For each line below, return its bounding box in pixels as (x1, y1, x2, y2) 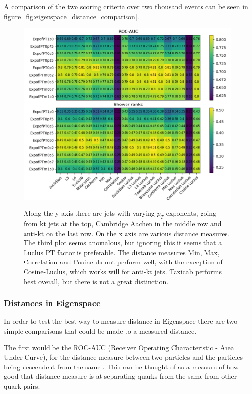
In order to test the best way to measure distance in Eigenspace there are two (4, 316, 238, 326)
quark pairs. (4, 380, 40, 391)
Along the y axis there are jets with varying (24, 208, 155, 218)
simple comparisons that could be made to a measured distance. (4, 326, 197, 336)
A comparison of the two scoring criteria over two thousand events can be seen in (4, 1, 248, 11)
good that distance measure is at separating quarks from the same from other (4, 371, 237, 381)
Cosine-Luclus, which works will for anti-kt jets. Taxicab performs (24, 266, 222, 277)
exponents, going (166, 208, 217, 218)
